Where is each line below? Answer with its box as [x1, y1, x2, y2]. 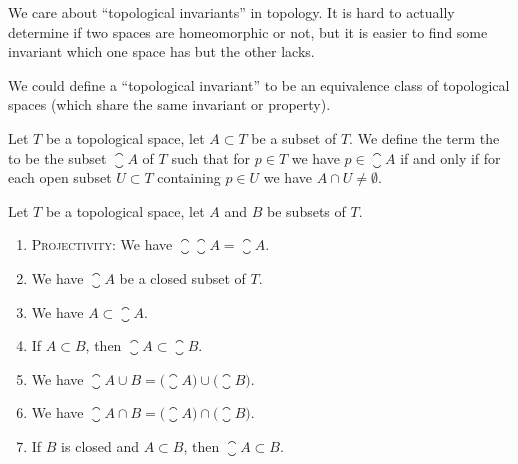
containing [157, 167, 221, 188]
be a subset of [251, 127, 337, 148]
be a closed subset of [119, 267, 246, 288]
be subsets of [267, 200, 346, 221]
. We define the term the [349, 127, 500, 148]
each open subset [8, 167, 112, 188]
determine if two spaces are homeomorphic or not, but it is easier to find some [8, 21, 488, 42]
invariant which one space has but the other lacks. [8, 41, 315, 62]
